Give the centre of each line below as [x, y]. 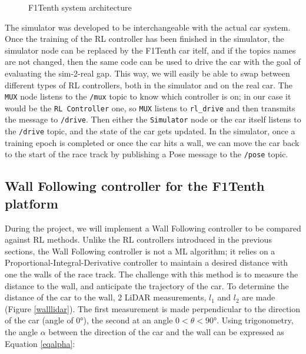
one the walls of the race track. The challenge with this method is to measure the [152, 274]
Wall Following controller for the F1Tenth [135, 186]
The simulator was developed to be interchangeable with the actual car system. [148, 27]
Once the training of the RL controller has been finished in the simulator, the [144, 39]
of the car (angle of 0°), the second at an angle [89, 320]
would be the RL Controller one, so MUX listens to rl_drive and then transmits [150, 107]
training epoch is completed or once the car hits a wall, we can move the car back [152, 142]
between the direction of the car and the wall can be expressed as [166, 331]
